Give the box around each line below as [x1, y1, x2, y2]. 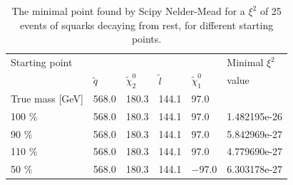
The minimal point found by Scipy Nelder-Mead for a [11, 4, 245, 18]
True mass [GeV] [11, 90, 83, 105]
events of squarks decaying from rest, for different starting [19, 17, 274, 32]
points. [131, 31, 162, 46]
